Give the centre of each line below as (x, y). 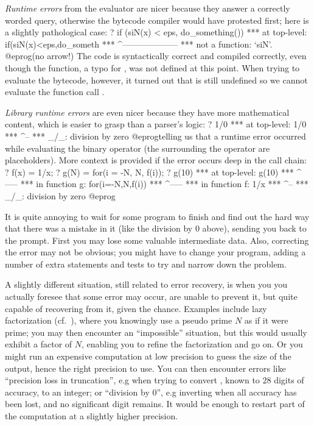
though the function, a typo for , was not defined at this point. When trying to (152, 67)
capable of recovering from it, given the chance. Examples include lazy (136, 308)
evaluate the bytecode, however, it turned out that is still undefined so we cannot (156, 80)
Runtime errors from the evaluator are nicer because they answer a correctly (148, 8)
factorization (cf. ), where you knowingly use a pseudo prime (119, 320)
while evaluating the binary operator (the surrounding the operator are (138, 148)
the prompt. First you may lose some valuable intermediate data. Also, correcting (157, 240)
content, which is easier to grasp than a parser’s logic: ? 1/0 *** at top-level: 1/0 (156, 124)
